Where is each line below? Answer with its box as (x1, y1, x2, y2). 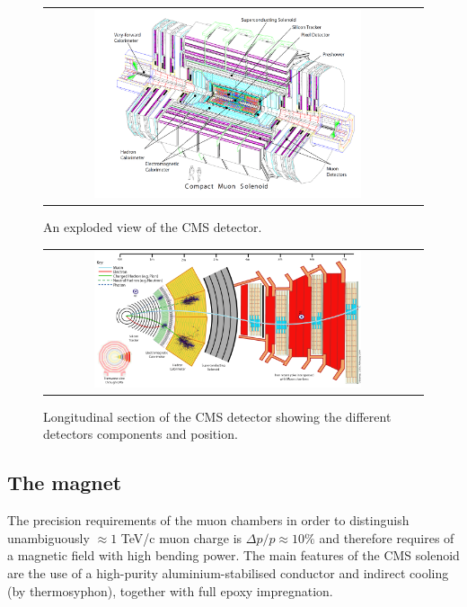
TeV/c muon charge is (120, 528, 242, 547)
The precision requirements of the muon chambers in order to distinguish (7, 511, 410, 530)
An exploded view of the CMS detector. (43, 217, 262, 236)
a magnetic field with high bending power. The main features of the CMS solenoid (7, 546, 460, 565)
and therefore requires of (319, 528, 454, 547)
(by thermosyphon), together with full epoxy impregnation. (7, 581, 333, 600)
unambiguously (7, 528, 90, 547)
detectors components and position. (43, 424, 238, 443)
